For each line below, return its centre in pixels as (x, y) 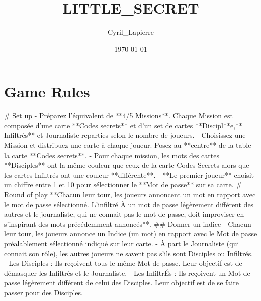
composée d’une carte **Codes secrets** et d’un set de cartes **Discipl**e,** (123, 125)
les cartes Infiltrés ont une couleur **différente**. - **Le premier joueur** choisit (129, 174)
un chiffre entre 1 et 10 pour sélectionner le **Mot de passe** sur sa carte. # (123, 184)
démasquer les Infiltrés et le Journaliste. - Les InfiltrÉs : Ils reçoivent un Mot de (127, 273)
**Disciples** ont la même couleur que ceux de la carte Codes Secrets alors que (127, 165)
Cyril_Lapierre (131, 32)
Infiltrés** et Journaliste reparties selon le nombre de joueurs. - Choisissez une (125, 135)
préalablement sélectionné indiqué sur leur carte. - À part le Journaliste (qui (122, 243)
